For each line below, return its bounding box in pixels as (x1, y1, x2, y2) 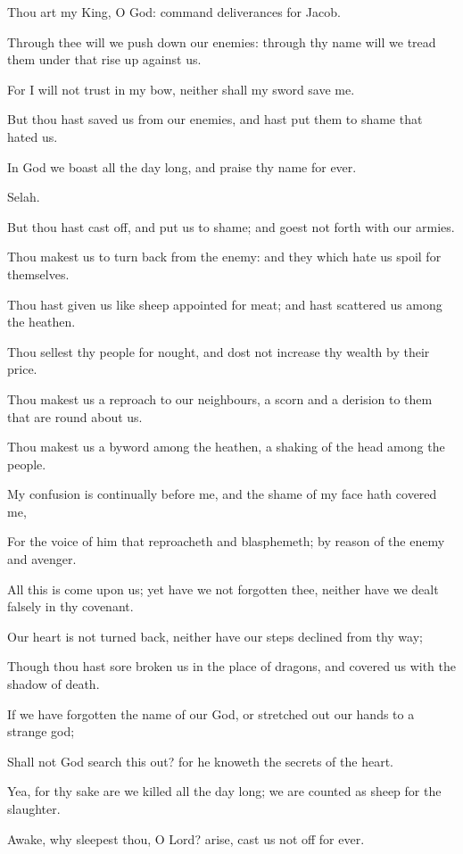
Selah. (7, 187, 40, 206)
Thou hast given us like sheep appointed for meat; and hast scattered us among (7, 294, 442, 313)
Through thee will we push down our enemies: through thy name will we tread (7, 32, 436, 51)
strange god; (7, 722, 75, 741)
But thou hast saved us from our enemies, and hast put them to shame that (7, 110, 423, 129)
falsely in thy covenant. (7, 597, 134, 616)
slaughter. (7, 800, 61, 817)
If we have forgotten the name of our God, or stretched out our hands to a (7, 704, 415, 723)
